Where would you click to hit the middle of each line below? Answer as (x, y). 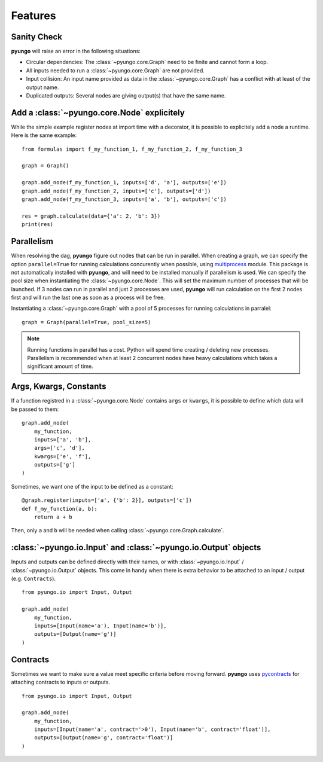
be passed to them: (35, 409)
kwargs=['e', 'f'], (63, 456)
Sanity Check (37, 37)
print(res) (38, 225)
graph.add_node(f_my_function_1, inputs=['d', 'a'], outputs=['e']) (124, 183)
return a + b (53, 517)
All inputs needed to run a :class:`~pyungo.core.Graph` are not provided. (115, 70)
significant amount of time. (60, 366)
